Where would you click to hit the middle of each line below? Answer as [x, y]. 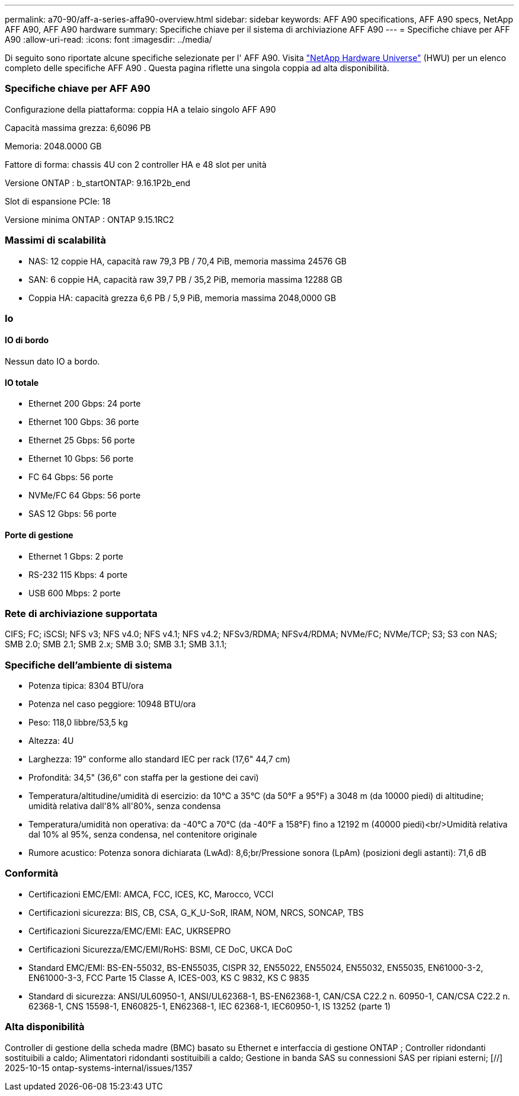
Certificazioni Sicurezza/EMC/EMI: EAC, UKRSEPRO [130, 931]
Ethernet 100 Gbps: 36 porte [84, 422]
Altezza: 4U [51, 741]
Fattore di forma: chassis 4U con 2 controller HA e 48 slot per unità [136, 164]
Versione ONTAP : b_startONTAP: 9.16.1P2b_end [98, 183]
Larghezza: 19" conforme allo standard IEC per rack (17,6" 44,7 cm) [160, 759]
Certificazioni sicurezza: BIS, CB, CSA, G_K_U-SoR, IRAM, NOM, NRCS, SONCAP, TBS [196, 912]
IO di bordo [27, 340]
